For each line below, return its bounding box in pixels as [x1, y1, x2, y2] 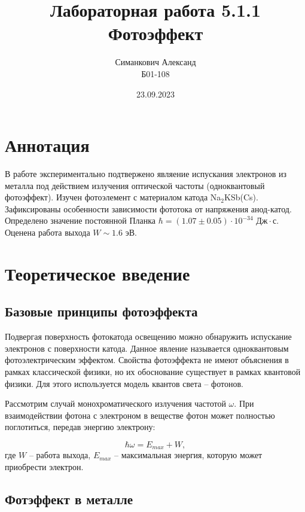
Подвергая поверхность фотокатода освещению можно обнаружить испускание [5, 330, 292, 343]
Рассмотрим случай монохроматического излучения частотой [5, 397, 226, 410]
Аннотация [5, 133, 90, 157]
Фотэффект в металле [5, 489, 133, 508]
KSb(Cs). [224, 191, 258, 203]
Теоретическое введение [5, 261, 190, 285]
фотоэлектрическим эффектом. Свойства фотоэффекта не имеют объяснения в [5, 353, 289, 366]
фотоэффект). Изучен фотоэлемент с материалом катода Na [5, 191, 221, 203]
